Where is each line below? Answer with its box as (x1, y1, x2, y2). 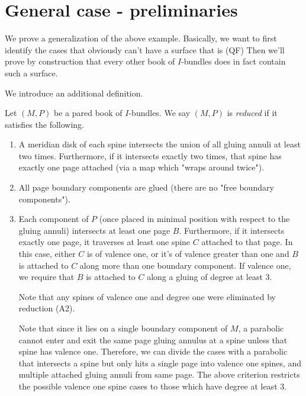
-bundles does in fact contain (181, 55, 286, 67)
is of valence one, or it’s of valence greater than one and (86, 247, 289, 260)
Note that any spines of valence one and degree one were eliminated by (18, 290, 276, 302)
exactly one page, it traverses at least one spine (18, 236, 191, 248)
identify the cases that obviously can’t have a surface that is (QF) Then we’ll (5, 43, 285, 56)
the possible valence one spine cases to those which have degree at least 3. (18, 379, 287, 392)
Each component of (18, 213, 89, 225)
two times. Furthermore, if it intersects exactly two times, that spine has (18, 149, 282, 162)
